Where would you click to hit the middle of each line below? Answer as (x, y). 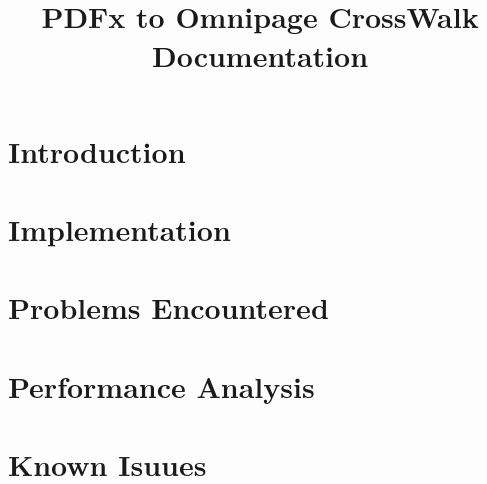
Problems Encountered (168, 307)
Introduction (97, 150)
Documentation (260, 55)
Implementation (119, 228)
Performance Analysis (161, 385)
